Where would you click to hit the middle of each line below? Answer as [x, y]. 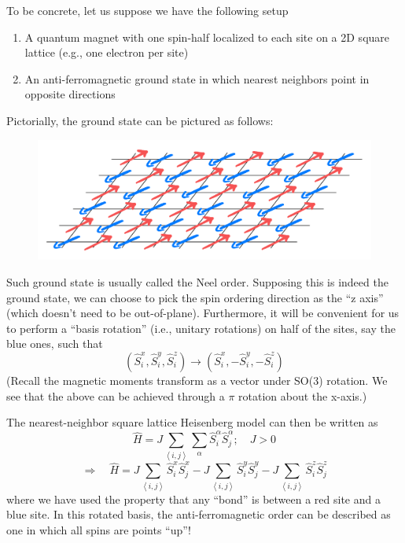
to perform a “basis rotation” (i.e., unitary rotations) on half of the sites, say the [201, 328]
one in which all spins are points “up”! [99, 529]
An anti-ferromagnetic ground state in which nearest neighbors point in [197, 78]
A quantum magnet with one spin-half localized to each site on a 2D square [207, 37]
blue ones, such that [55, 344]
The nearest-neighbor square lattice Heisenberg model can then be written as [192, 422]
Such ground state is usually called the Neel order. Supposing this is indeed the [197, 281]
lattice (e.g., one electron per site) [107, 52]
